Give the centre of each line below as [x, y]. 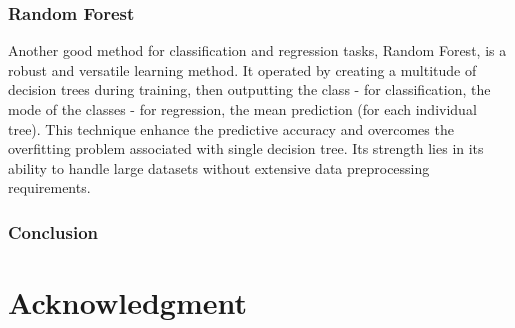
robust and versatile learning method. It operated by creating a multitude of [242, 69]
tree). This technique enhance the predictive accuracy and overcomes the [231, 128]
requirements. [49, 187]
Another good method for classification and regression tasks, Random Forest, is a [257, 50]
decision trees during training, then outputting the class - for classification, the [249, 89]
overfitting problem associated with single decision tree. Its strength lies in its [246, 148]
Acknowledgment [127, 302]
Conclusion [53, 231]
